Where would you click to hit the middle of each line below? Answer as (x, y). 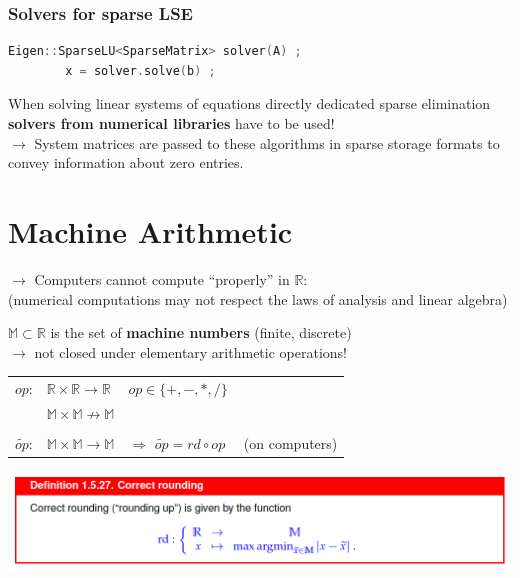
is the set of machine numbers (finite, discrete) (201, 332)
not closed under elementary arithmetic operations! (190, 351)
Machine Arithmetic (150, 230)
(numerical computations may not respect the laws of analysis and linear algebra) (258, 298)
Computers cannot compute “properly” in (162, 278)
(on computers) (290, 442)
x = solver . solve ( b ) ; (140, 70)
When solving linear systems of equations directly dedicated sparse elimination (249, 103)
